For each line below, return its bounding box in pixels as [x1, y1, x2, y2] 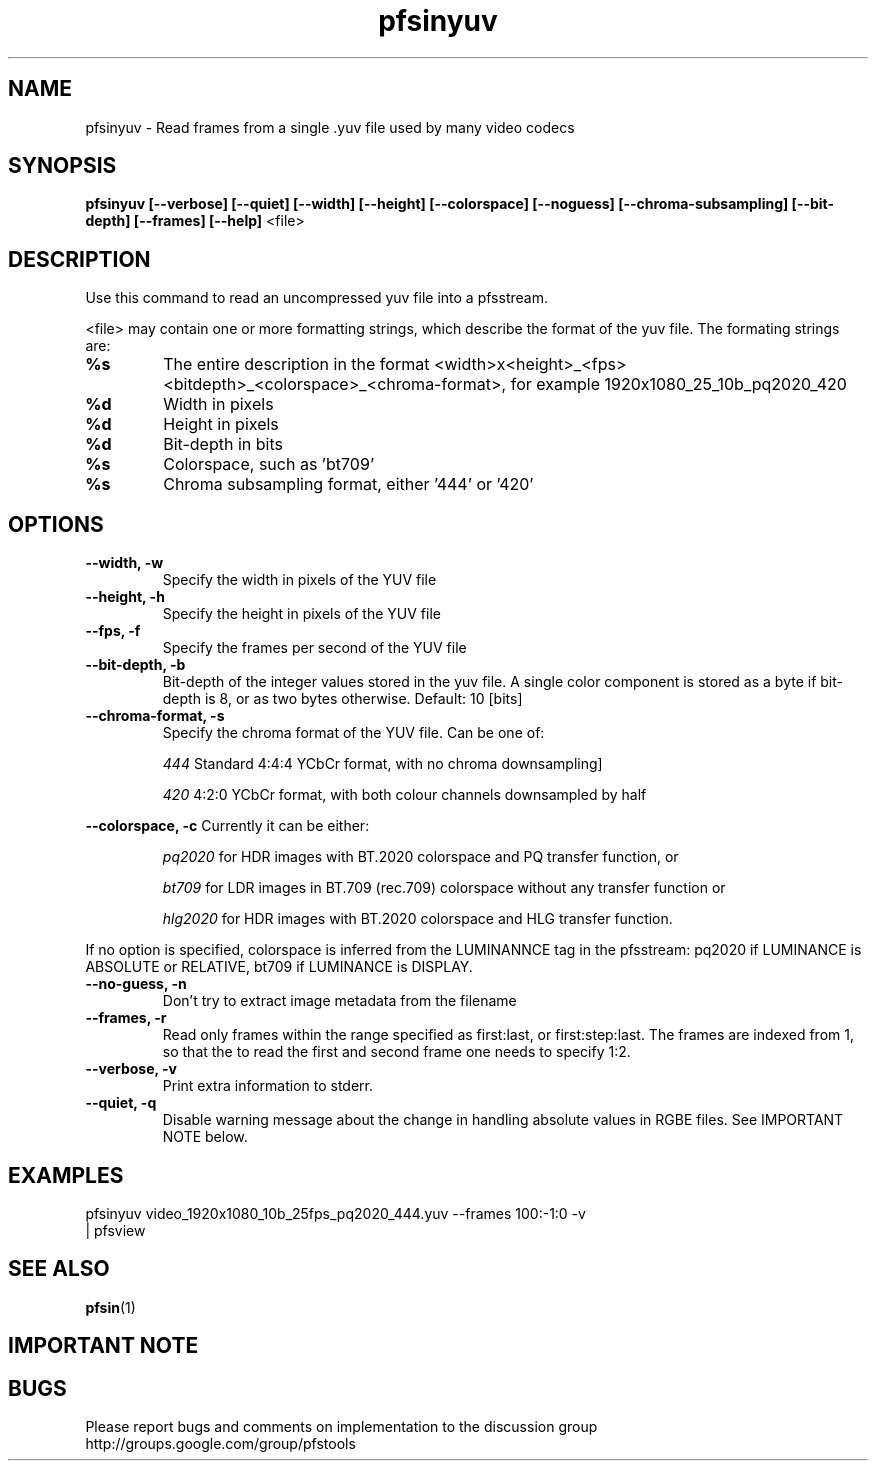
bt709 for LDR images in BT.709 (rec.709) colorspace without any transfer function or [162, 879, 726, 897]
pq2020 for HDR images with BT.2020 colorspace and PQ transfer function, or [162, 848, 679, 866]
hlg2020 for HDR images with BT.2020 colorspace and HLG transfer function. [162, 910, 673, 928]
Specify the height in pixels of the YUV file [162, 605, 441, 623]
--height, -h [85, 588, 165, 606]
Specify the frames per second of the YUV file [162, 639, 467, 657]
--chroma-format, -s [85, 707, 225, 725]
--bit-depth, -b [85, 656, 186, 674]
